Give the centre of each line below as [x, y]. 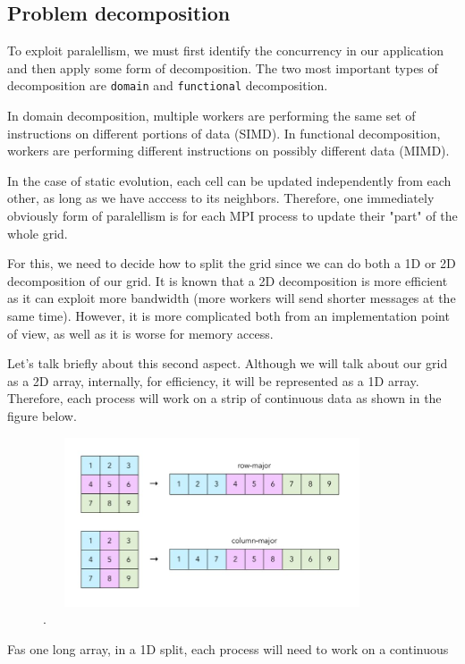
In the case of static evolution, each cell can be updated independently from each [229, 180]
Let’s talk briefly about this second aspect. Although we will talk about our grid [228, 363]
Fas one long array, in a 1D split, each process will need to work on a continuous [228, 648]
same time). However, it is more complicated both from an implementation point [228, 315]
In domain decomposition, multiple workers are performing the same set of [211, 116]
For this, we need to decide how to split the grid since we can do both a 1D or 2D [232, 263]
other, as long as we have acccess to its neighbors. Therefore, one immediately [221, 198]
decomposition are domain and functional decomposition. [168, 85]
